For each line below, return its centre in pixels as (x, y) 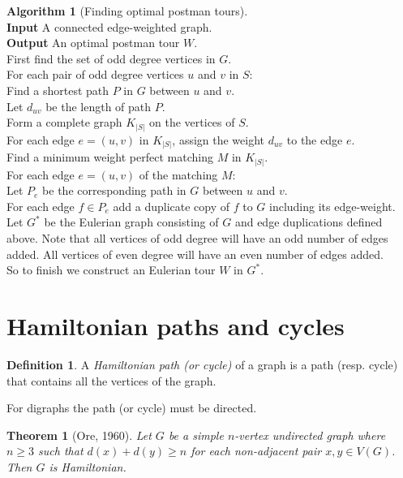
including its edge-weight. (332, 206)
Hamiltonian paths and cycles (176, 326)
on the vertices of (192, 122)
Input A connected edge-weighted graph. (109, 26)
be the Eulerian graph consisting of (131, 222)
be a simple (196, 435)
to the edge (315, 139)
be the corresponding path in (114, 190)
